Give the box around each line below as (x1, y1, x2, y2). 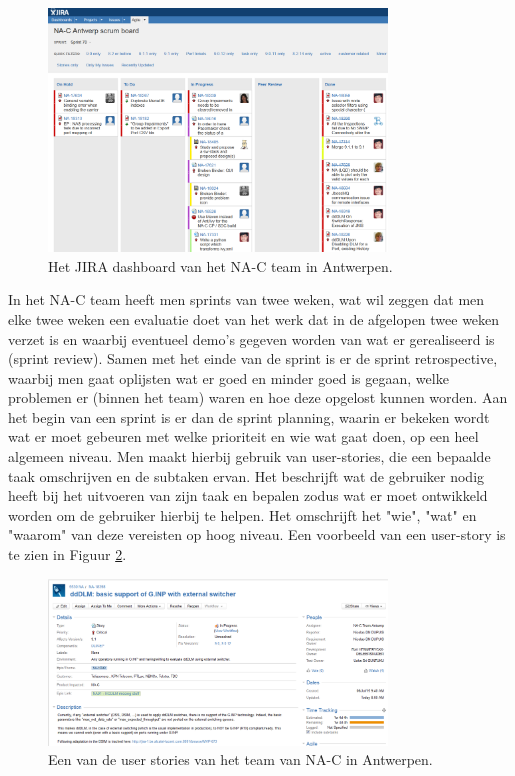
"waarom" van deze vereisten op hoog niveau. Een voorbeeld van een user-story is (8, 524, 506, 545)
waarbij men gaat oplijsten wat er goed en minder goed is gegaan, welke (8, 367, 449, 388)
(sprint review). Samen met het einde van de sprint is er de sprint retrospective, (8, 348, 498, 369)
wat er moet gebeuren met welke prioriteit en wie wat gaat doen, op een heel (8, 426, 479, 447)
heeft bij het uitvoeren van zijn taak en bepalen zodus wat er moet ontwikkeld (8, 485, 488, 506)
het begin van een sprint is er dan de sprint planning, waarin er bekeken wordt (8, 406, 490, 427)
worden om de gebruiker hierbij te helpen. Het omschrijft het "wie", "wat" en (8, 504, 477, 525)
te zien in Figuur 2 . (8, 544, 127, 565)
